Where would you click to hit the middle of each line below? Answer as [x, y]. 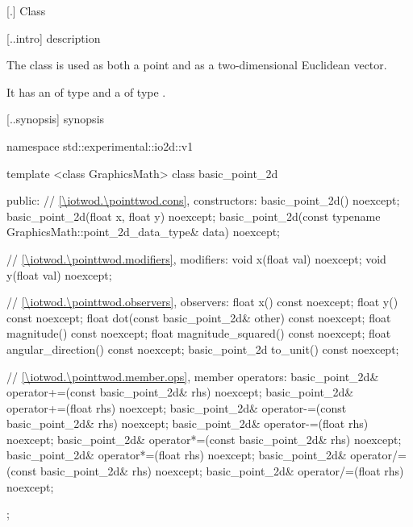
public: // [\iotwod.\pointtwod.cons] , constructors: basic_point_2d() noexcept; [203, 200]
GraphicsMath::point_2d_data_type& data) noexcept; [144, 232]
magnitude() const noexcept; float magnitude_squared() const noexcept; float [199, 333]
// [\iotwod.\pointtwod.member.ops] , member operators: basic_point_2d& [193, 376]
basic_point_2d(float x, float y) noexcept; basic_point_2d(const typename [194, 216]
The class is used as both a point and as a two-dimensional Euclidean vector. [197, 65]
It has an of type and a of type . [86, 91]
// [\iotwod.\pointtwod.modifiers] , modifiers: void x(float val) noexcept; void [196, 258]
